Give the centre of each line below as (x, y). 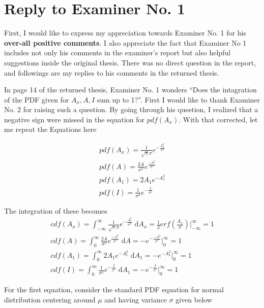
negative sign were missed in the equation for (75, 119)
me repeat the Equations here (50, 129)
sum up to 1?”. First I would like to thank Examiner (179, 99)
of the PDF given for (37, 99)
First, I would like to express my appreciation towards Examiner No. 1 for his (125, 33)
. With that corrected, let (218, 119)
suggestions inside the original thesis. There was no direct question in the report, (130, 62)
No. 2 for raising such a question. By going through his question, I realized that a (131, 109)
